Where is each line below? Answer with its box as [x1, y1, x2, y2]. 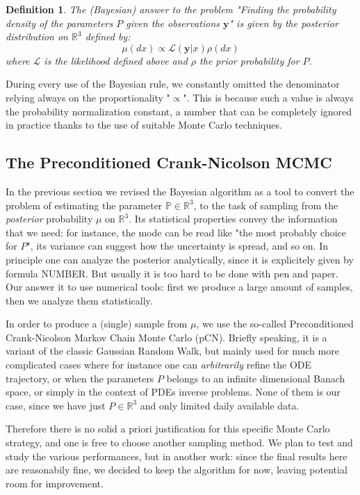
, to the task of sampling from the [193, 197, 338, 212]
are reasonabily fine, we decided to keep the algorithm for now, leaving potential [6, 462, 347, 477]
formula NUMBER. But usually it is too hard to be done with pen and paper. [6, 266, 338, 280]
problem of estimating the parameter [6, 197, 163, 212]
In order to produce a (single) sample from [6, 316, 188, 331]
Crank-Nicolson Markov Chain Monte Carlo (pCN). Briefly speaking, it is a [6, 330, 327, 344]
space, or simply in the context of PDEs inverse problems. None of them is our [6, 384, 341, 399]
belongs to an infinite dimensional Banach [166, 371, 345, 385]
